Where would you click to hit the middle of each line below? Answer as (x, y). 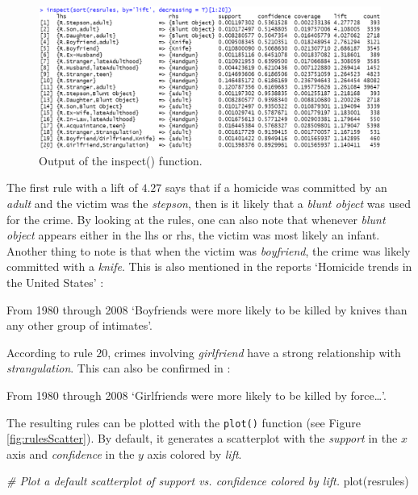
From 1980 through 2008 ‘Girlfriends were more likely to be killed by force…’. (196, 395)
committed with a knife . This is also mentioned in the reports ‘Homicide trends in (209, 266)
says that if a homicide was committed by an (276, 187)
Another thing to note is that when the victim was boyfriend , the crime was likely (209, 250)
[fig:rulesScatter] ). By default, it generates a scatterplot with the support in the (202, 438)
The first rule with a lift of (72, 187)
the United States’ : (55, 282)
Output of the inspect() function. (121, 160)
